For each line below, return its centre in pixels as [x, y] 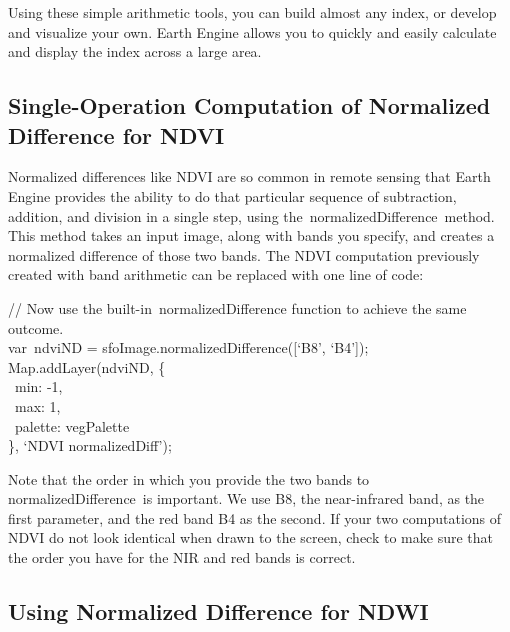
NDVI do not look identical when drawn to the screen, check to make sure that [250, 537]
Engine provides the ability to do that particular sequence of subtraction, [232, 195]
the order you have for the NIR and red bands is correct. [182, 557]
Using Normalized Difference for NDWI [218, 611]
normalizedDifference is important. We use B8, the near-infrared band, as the [246, 498]
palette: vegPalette [72, 425]
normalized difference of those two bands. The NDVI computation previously [244, 254]
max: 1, [37, 405]
